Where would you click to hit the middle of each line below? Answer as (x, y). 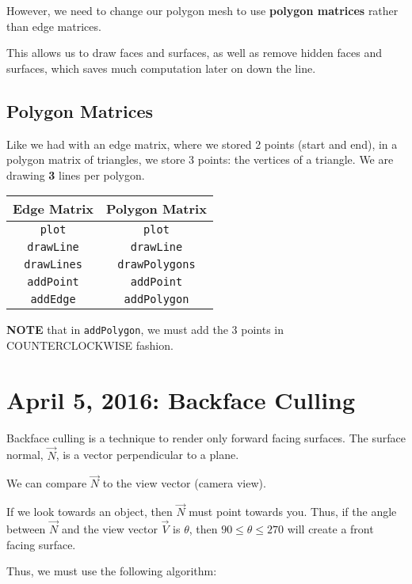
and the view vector (109, 528)
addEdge (53, 300)
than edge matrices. (54, 26)
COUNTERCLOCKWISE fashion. (90, 345)
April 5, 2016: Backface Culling (181, 399)
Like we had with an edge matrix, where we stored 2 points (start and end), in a (202, 144)
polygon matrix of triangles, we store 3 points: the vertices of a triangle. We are (200, 159)
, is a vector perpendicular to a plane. (147, 455)
